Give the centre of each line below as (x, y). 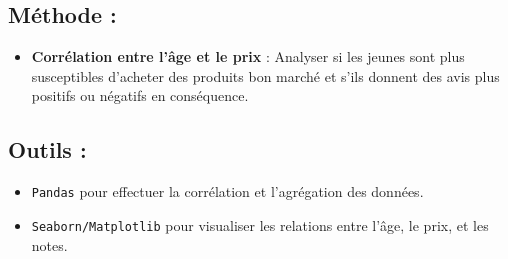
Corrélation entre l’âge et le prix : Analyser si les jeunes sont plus (248, 56)
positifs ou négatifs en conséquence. (140, 95)
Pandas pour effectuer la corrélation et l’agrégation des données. (227, 191)
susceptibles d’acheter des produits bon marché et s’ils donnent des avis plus (265, 75)
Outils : (47, 149)
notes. (49, 244)
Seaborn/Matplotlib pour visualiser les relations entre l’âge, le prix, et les (260, 224)
